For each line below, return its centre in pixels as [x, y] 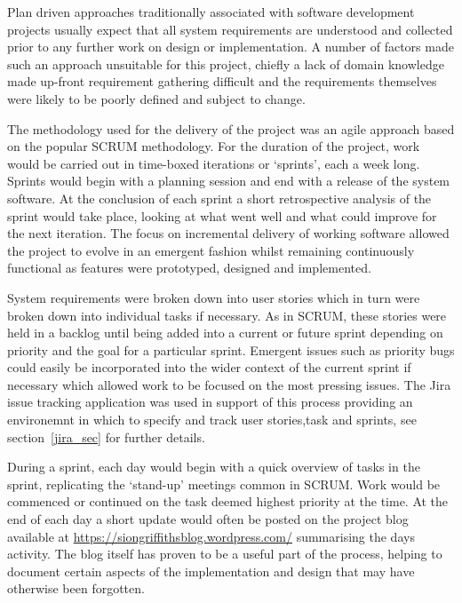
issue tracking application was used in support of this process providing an [210, 402]
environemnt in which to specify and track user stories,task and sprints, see [212, 420]
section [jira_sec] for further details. [106, 436]
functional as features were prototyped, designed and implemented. [189, 268]
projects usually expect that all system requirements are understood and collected [230, 29]
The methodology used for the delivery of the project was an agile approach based [231, 128]
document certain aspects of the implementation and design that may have [211, 571]
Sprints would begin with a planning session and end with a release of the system [229, 181]
